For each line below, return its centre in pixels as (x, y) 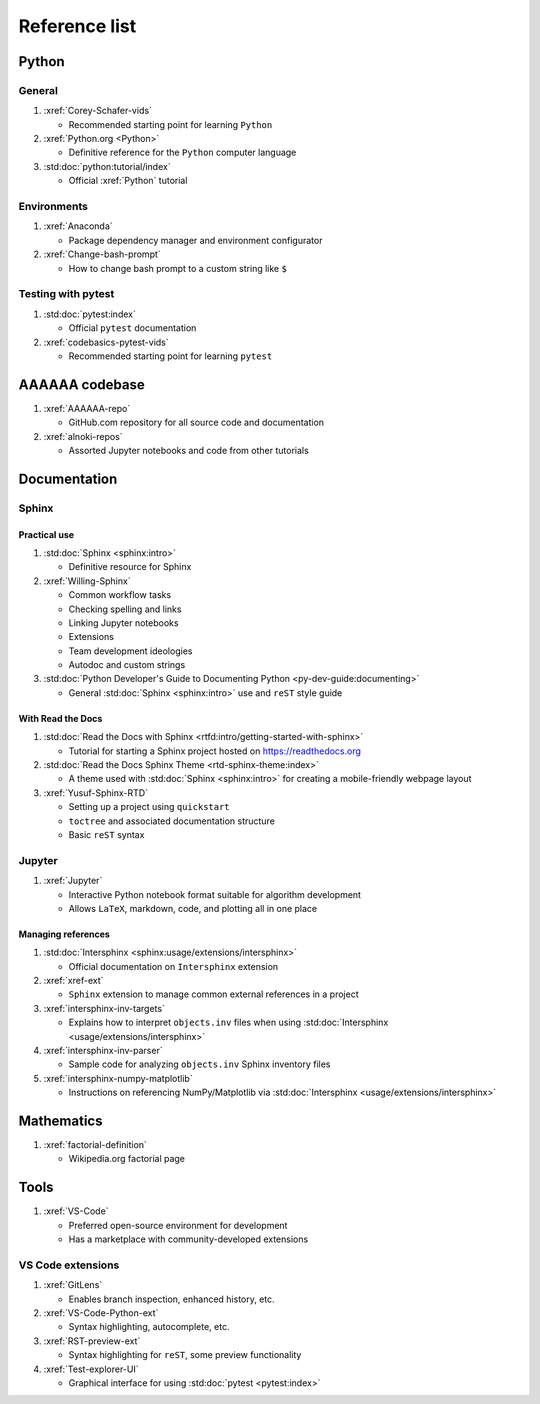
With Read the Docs (60, 718)
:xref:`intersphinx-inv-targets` (104, 1008)
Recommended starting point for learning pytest (170, 356)
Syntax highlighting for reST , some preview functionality (185, 1355)
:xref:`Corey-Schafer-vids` (97, 111)
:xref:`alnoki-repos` (83, 436)
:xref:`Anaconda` (78, 226)
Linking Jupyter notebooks (123, 622)
